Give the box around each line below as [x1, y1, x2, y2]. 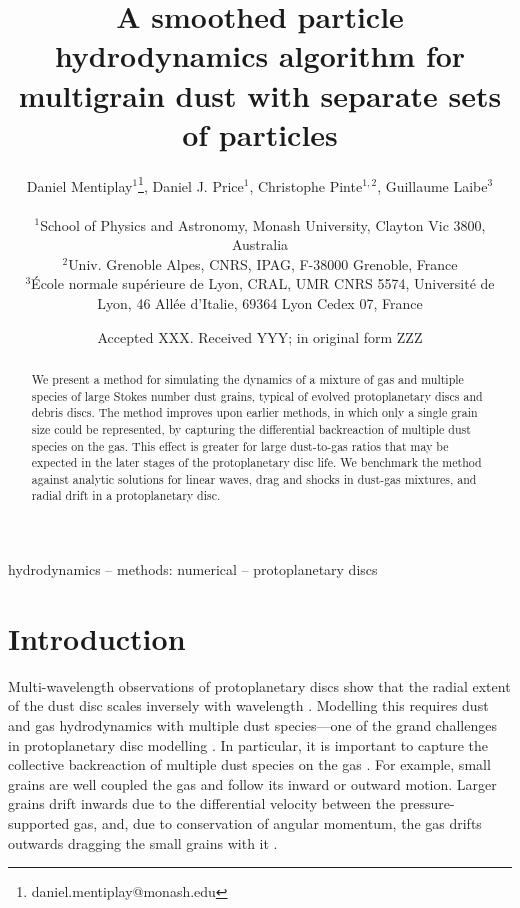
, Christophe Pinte [249, 175, 363, 196]
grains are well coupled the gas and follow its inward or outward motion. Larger [8, 773, 497, 794]
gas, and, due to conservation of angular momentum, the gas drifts [73, 813, 482, 834]
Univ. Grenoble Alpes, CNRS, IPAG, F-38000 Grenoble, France [68, 253, 458, 274]
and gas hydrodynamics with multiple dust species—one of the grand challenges [8, 715, 497, 736]
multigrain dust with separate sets [18, 74, 502, 115]
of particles [182, 113, 338, 154]
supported [8, 813, 70, 834]
